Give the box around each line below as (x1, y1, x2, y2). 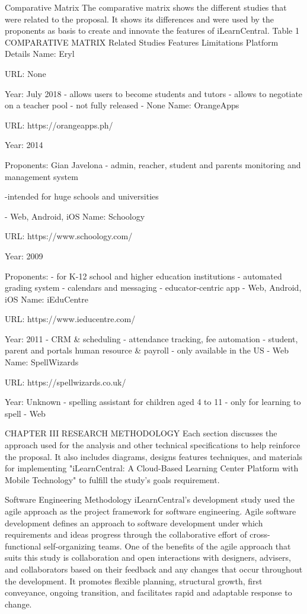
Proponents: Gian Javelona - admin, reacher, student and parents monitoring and (5, 158, 301, 171)
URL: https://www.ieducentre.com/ (5, 313, 136, 325)
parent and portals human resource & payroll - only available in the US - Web (5, 344, 289, 356)
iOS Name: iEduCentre (5, 292, 89, 305)
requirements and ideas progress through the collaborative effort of (5, 528, 247, 541)
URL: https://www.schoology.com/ (5, 230, 133, 242)
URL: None (5, 67, 46, 79)
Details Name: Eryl (5, 47, 75, 60)
